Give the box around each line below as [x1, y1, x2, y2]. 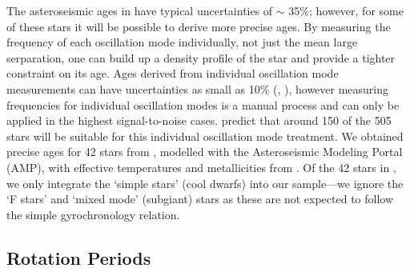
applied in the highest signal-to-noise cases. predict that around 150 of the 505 [6, 112, 392, 129]
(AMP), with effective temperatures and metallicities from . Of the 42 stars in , [6, 158, 396, 175]
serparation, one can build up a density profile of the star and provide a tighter [6, 49, 396, 66]
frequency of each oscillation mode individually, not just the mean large [6, 34, 358, 50]
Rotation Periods [6, 245, 151, 270]
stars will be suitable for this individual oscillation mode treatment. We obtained [6, 127, 404, 144]
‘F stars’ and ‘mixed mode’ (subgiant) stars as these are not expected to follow [6, 190, 394, 207]
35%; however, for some [288, 2, 404, 18]
